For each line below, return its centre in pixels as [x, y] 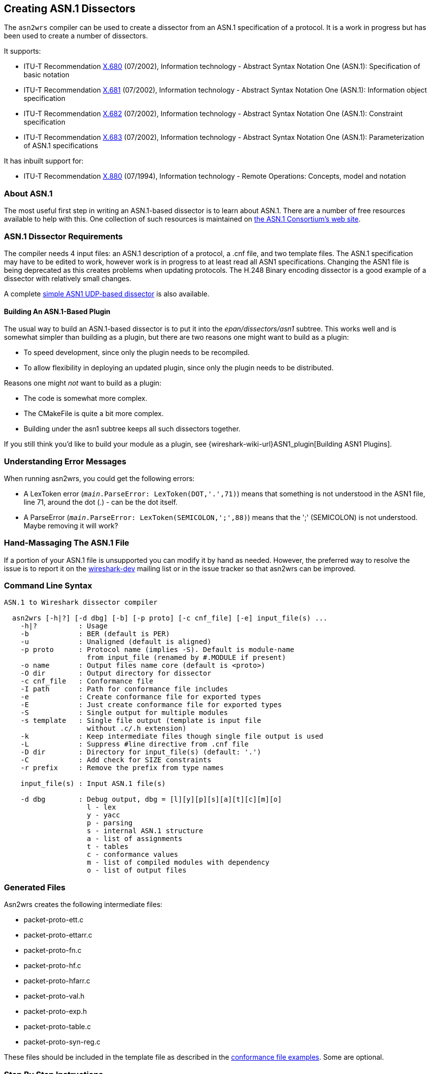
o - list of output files [137, 870]
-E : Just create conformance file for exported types [151, 705]
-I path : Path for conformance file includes [124, 689]
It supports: [23, 51]
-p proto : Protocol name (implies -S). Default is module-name [157, 650]
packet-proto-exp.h [55, 1011]
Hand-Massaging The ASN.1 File [67, 543]
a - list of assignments [135, 839]
